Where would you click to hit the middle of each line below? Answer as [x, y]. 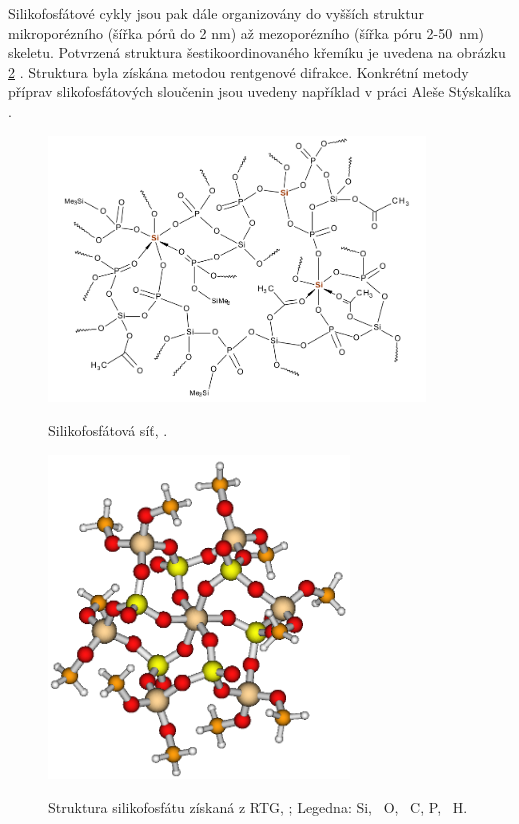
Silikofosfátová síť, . [108, 429]
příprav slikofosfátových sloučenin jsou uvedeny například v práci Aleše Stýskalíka [260, 91]
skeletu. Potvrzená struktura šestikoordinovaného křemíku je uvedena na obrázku [257, 52]
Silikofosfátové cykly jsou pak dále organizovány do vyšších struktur [216, 13]
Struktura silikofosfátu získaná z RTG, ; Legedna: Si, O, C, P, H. [258, 806]
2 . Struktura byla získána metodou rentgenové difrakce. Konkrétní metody [238, 71]
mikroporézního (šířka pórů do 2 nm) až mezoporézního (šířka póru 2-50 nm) [246, 32]
